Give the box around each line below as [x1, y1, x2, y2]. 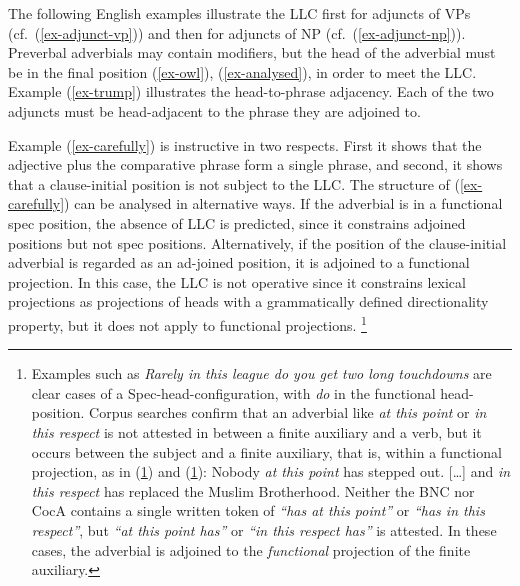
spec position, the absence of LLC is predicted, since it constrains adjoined [8, 212, 466, 233]
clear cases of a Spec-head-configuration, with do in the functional [31, 382, 436, 403]
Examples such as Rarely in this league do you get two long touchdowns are [31, 363, 492, 384]
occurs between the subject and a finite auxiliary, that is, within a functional [31, 441, 502, 462]
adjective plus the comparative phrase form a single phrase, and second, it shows [8, 154, 503, 175]
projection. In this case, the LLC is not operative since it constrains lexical [8, 271, 466, 292]
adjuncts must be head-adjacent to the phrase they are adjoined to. [8, 100, 421, 121]
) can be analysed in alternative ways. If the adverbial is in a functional [64, 193, 503, 214]
